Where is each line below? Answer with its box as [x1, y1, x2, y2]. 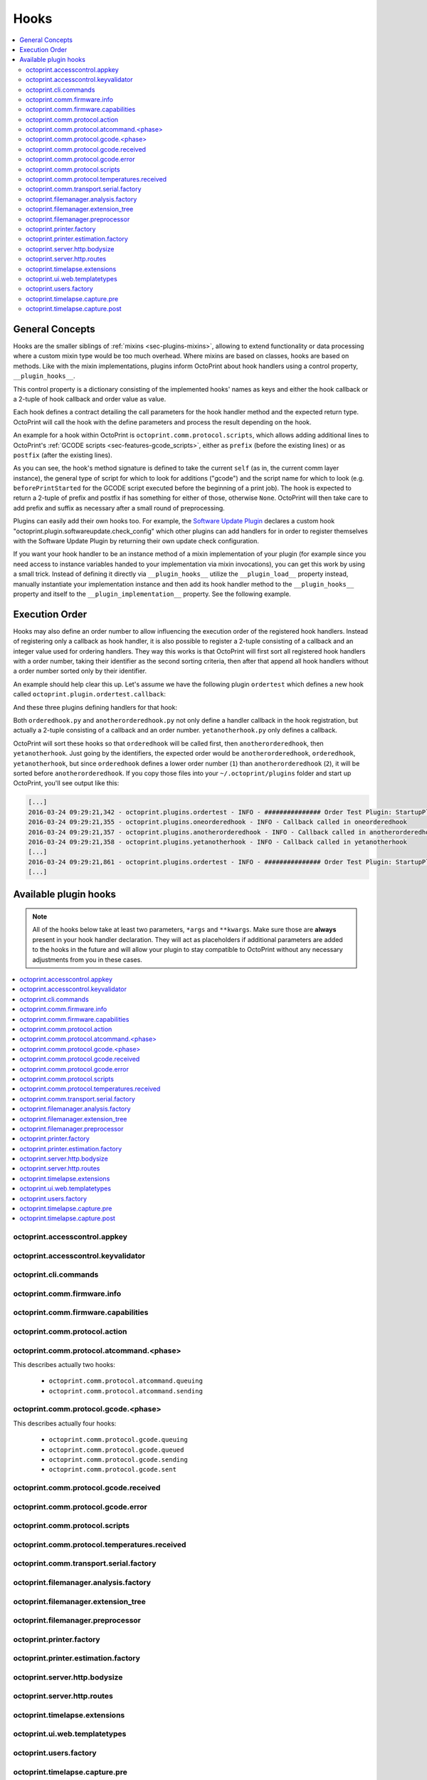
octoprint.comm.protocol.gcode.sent [48, 1465, 177, 1474]
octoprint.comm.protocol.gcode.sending [48, 1456, 188, 1464]
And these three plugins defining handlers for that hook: [13, 703, 178, 711]
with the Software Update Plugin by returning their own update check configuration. [13, 537, 260, 545]
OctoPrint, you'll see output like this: [13, 779, 120, 787]
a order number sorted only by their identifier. [13, 666, 147, 676]
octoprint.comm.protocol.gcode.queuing [48, 1435, 188, 1444]
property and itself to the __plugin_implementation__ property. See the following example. [13, 590, 291, 598]
